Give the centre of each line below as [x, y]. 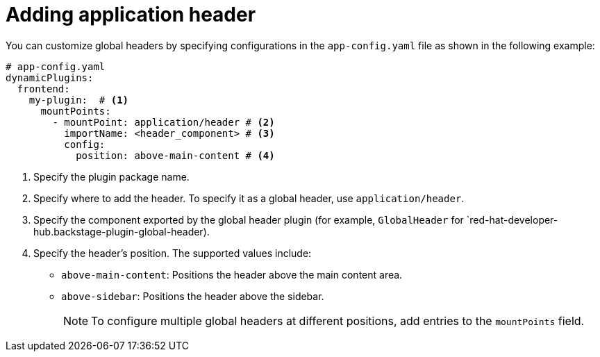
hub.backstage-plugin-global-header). [122, 231]
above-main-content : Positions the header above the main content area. [232, 274]
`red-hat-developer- [512, 219]
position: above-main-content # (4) [175, 155]
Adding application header [131, 15]
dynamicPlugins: [50, 77]
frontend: [43, 89]
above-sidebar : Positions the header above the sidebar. [193, 296]
